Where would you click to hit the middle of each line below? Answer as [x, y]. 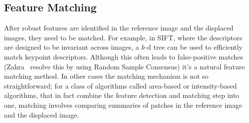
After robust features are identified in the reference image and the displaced [119, 28]
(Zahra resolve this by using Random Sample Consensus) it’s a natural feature [124, 66]
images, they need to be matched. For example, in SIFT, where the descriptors [123, 37]
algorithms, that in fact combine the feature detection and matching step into [122, 95]
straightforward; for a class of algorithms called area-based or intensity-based [121, 85]
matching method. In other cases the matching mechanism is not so [106, 76]
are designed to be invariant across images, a [72, 47]
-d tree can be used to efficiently [194, 47]
